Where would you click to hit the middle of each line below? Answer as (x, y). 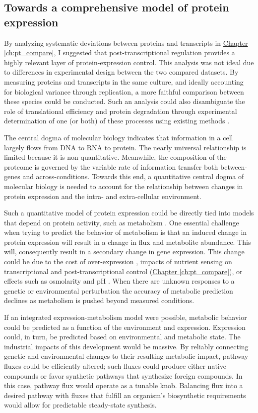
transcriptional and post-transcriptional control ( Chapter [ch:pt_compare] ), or (123, 271)
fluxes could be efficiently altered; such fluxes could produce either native (115, 366)
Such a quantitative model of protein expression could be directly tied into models (129, 213)
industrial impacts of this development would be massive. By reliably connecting (126, 346)
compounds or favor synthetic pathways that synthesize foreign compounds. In (123, 375)
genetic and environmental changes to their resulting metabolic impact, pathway (126, 356)
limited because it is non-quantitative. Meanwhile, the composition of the (115, 157)
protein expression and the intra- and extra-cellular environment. (103, 196)
